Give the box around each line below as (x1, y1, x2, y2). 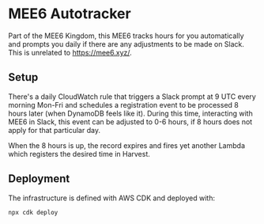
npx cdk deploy (8, 208, 58, 216)
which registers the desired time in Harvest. (8, 149, 150, 158)
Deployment (8, 172, 70, 186)
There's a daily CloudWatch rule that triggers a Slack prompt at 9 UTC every (8, 92, 257, 101)
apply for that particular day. (8, 125, 101, 135)
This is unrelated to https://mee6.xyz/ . (8, 47, 132, 57)
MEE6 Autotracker (8, 5, 132, 23)
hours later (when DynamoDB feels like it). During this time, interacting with (8, 108, 253, 118)
